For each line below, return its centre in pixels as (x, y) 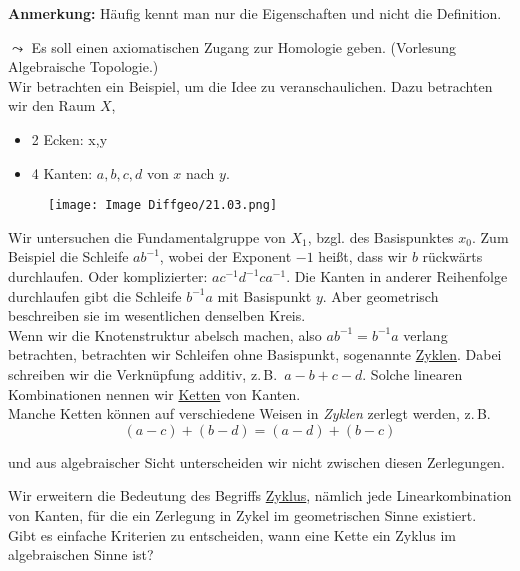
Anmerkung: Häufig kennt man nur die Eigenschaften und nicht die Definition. (255, 13)
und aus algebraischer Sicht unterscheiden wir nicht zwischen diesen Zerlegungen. (256, 461)
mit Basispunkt (264, 295)
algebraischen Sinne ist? (81, 554)
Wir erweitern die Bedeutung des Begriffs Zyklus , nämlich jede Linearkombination (260, 495)
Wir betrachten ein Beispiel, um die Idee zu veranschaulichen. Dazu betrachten (250, 85)
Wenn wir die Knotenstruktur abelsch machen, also (165, 334)
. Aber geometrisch (380, 295)
